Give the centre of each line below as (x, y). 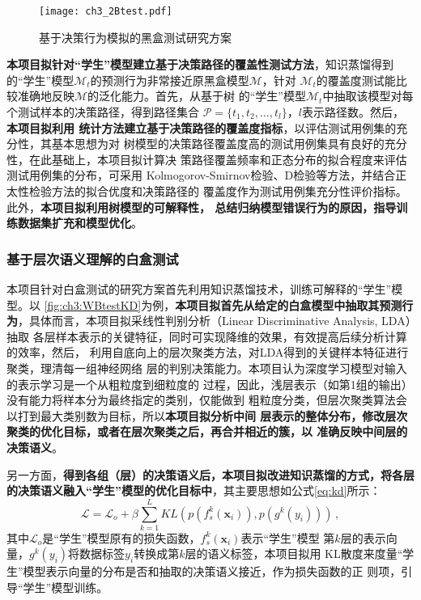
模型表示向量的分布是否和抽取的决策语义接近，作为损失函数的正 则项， (212, 571)
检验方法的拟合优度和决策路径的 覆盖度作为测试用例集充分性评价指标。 (218, 191)
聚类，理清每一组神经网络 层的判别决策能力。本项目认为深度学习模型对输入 (207, 368)
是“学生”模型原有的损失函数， (121, 537)
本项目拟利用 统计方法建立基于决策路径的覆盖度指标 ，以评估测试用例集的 (202, 127)
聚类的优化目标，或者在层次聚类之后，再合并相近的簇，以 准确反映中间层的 (207, 431)
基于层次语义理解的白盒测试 (93, 258)
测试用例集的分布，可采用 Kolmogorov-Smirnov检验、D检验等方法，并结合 (201, 175)
